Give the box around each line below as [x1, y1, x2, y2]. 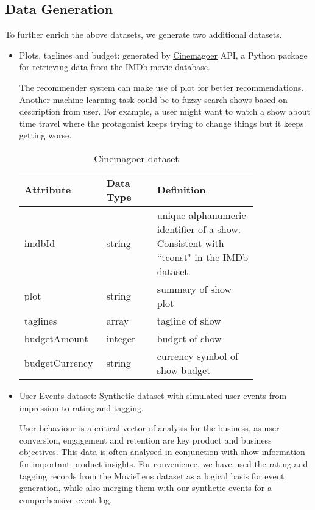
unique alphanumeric [157, 207, 246, 222]
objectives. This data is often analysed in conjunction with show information [19, 445, 305, 458]
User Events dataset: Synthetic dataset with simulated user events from [19, 389, 287, 401]
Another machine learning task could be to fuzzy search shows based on [19, 93, 288, 106]
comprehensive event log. [19, 493, 112, 506]
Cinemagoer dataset [94, 151, 179, 165]
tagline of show [157, 313, 221, 328]
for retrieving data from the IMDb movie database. [19, 60, 210, 73]
